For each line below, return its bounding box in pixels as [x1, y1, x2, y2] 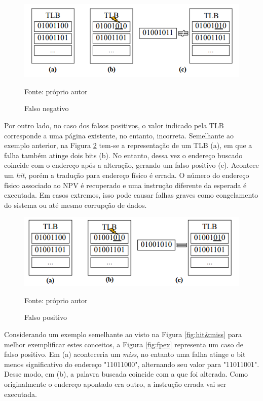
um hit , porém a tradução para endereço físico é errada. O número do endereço [4, 169, 249, 180]
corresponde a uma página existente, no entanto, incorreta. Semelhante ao [4, 130, 234, 140]
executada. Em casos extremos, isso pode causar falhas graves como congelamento [4, 190, 258, 200]
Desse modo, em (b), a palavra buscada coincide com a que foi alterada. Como [4, 369, 248, 379]
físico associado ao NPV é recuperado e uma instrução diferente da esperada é [4, 179, 247, 190]
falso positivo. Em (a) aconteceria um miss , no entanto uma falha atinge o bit [4, 349, 246, 359]
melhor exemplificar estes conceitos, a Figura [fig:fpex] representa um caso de [4, 339, 244, 349]
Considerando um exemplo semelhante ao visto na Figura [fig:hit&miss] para [4, 329, 242, 339]
